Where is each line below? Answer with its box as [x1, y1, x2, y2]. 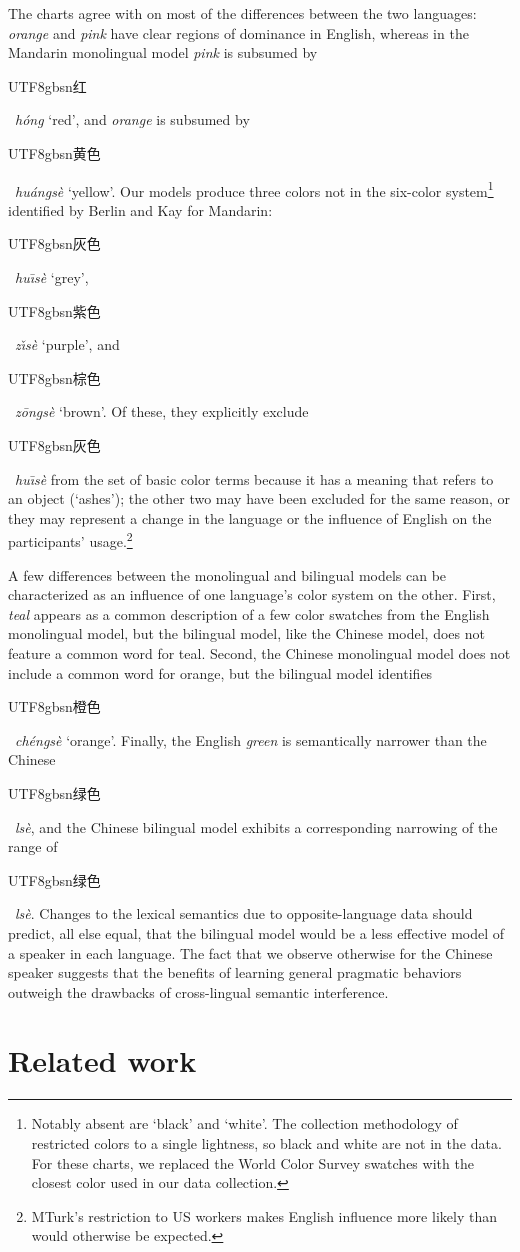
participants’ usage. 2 [8, 528, 133, 551]
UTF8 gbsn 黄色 [8, 142, 101, 163]
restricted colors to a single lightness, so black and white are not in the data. [31, 1133, 502, 1153]
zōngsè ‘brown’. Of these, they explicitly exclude [15, 401, 309, 422]
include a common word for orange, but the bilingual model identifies [8, 662, 433, 683]
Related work [8, 1040, 197, 1081]
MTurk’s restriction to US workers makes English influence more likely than [31, 1205, 497, 1226]
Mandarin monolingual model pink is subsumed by [8, 42, 318, 63]
